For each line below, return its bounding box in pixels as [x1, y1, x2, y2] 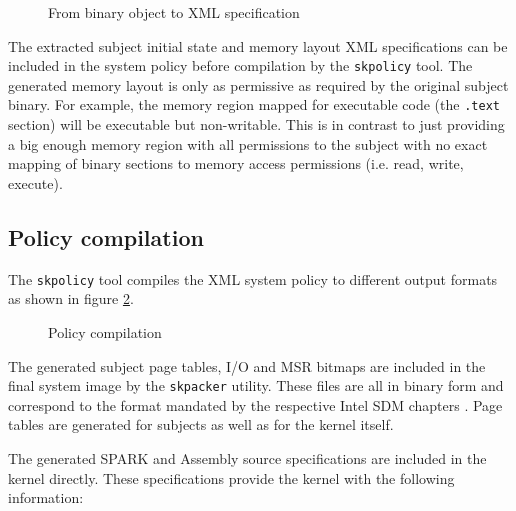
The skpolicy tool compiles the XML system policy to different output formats [8, 268, 498, 289]
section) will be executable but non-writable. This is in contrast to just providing [8, 114, 505, 135]
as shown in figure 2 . [8, 288, 134, 309]
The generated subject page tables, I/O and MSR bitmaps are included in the [8, 355, 486, 376]
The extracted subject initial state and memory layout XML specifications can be [8, 35, 508, 56]
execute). [8, 172, 63, 193]
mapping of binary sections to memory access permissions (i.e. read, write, [8, 153, 464, 174]
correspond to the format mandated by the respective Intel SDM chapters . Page [8, 394, 503, 415]
